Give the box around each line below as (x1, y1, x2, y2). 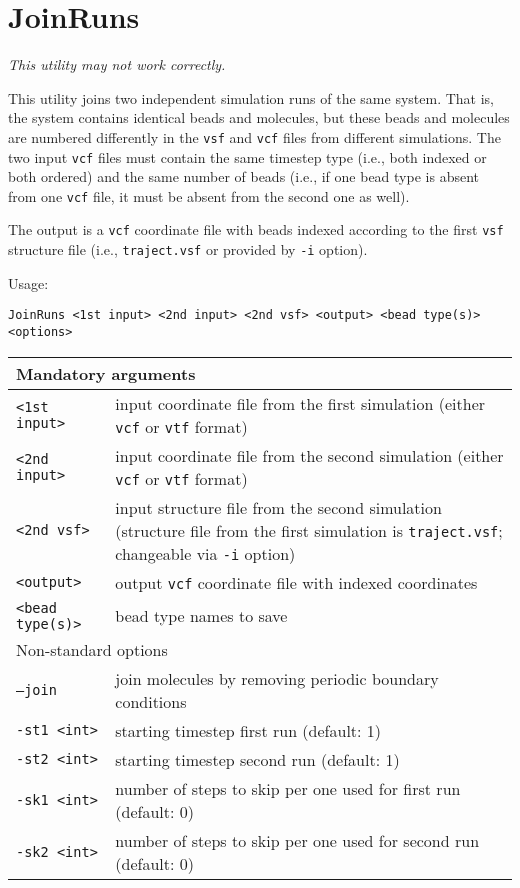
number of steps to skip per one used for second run (115, 828, 480, 852)
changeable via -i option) (115, 541, 296, 565)
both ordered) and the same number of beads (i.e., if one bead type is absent (8, 166, 479, 187)
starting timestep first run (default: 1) (115, 718, 382, 742)
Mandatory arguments (16, 361, 196, 385)
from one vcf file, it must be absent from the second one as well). (8, 185, 410, 206)
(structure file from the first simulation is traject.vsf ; (115, 518, 503, 542)
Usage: (8, 272, 49, 293)
